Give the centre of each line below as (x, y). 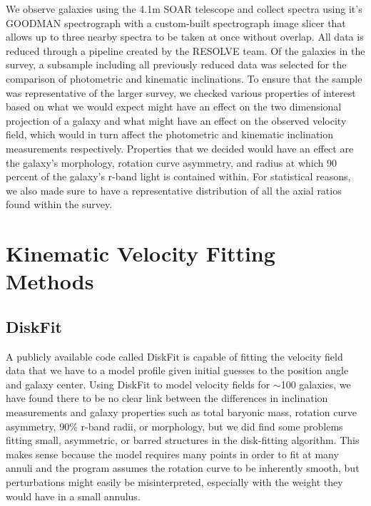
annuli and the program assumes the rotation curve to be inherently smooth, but (183, 468)
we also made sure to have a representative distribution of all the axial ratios (174, 190)
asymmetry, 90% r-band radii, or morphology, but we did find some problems (174, 426)
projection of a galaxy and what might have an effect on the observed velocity (176, 120)
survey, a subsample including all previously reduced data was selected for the (176, 64)
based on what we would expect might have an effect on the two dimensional (174, 107)
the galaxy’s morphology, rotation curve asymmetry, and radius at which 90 (172, 162)
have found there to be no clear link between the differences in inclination (167, 398)
